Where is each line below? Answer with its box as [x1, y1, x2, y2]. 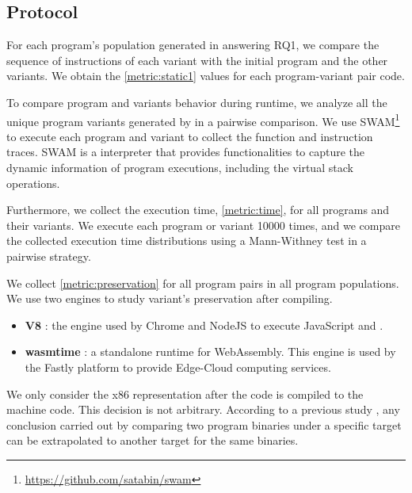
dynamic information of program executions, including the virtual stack [6, 159, 353, 176]
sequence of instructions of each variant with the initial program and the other [6, 52, 388, 68]
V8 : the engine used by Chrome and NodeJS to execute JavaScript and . [25, 316, 383, 333]
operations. [6, 174, 60, 191]
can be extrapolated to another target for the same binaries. [6, 432, 299, 449]
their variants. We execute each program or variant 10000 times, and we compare [6, 216, 400, 233]
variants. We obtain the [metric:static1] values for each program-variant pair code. [6, 67, 405, 84]
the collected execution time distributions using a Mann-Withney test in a [6, 232, 367, 249]
